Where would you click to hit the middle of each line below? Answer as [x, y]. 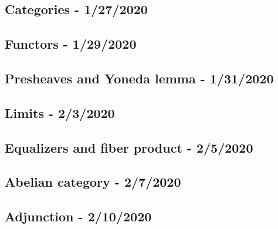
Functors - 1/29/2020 [71, 44]
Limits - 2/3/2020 [60, 112]
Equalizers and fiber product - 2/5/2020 [129, 147]
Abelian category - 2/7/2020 [93, 182]
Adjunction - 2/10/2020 [78, 216]
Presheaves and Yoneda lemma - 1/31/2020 [139, 78]
